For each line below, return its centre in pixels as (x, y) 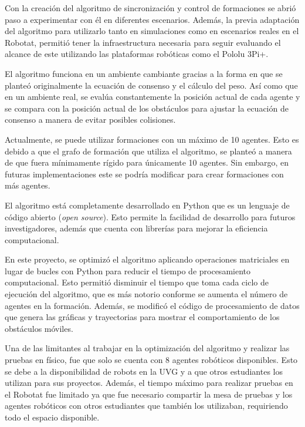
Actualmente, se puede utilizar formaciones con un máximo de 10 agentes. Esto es (152, 139)
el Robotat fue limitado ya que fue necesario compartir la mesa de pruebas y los (149, 394)
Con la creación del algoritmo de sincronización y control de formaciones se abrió (150, 8)
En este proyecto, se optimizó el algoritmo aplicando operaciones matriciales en (147, 259)
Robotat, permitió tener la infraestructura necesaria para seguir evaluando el (143, 42)
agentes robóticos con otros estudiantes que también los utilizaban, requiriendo (146, 406)
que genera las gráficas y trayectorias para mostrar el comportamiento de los (142, 317)
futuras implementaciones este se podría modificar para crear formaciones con (144, 174)
